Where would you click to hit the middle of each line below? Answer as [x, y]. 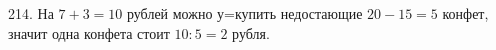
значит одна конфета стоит [89, 32]
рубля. [251, 32]
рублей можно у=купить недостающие [244, 13]
